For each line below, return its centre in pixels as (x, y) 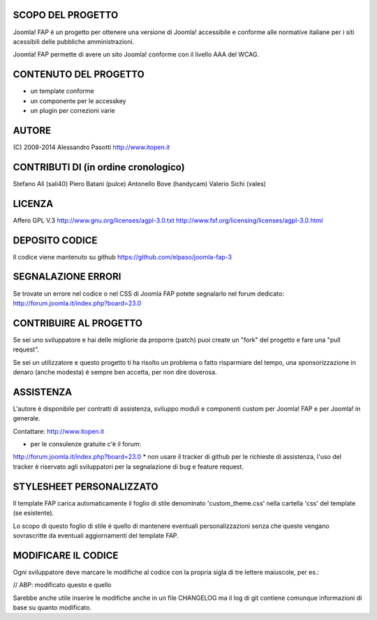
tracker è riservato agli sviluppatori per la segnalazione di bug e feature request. (128, 467)
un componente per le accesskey (78, 100)
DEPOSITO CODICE (55, 240)
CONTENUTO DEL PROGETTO (79, 74)
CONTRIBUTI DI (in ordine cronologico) (99, 167)
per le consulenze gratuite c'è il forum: (86, 444)
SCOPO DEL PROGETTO (66, 15)
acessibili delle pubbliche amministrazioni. (74, 41)
